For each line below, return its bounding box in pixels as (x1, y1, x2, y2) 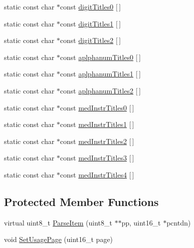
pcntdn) (166, 217, 191, 227)
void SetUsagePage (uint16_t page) (4, 234, 113, 244)
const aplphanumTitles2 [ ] (60, 85, 141, 95)
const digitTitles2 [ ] (60, 35, 121, 45)
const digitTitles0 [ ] (60, 1, 121, 11)
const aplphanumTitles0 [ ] (60, 51, 141, 62)
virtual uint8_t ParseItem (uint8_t (4, 217, 113, 227)
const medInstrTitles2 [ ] (60, 135, 135, 146)
